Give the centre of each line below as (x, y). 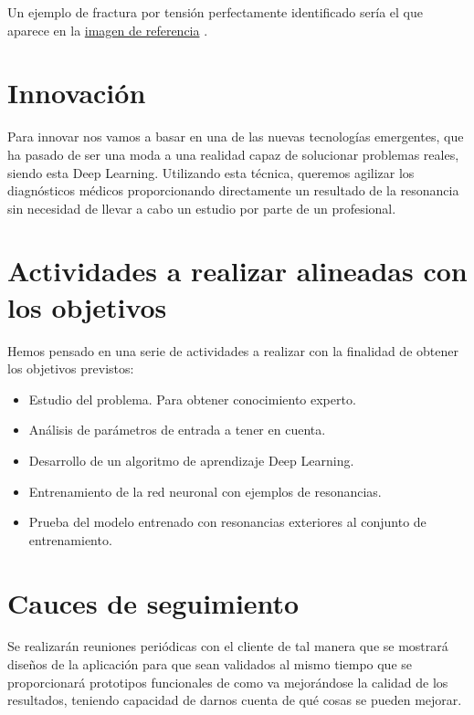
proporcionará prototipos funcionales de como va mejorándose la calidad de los (228, 682)
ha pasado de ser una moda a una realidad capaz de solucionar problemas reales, (233, 154)
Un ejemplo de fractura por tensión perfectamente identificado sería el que (215, 12)
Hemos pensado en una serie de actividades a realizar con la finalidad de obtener (233, 350)
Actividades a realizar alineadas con (237, 271)
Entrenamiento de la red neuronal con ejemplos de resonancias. (205, 491)
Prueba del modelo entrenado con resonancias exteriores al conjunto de (227, 522)
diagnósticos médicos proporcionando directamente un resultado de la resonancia (233, 190)
